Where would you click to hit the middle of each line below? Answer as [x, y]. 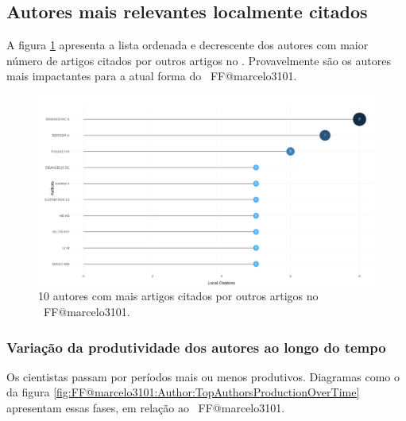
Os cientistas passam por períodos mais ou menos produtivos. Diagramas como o [203, 376]
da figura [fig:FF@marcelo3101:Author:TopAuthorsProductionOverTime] [183, 392]
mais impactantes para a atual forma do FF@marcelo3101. [152, 76]
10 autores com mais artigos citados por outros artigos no [178, 296]
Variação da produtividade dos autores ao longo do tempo [196, 347]
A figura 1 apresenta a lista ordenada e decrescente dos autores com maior [188, 45]
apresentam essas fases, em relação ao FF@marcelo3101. [146, 408]
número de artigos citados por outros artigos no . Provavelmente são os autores [199, 60]
